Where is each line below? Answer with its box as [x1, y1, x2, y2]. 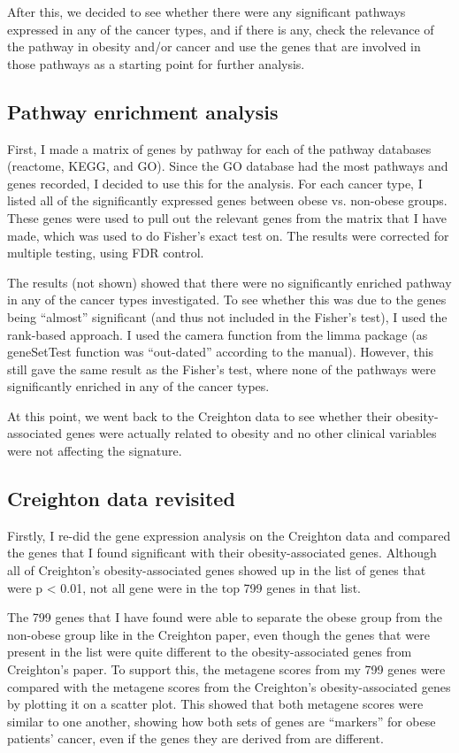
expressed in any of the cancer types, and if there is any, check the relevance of [7, 19, 434, 38]
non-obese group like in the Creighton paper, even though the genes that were [7, 625, 430, 643]
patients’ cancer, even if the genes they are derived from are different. [7, 729, 384, 748]
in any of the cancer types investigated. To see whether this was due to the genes [7, 290, 447, 309]
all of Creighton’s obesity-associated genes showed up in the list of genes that [7, 561, 426, 580]
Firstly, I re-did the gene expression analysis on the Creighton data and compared [7, 526, 451, 544]
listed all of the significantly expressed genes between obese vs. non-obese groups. [7, 191, 448, 210]
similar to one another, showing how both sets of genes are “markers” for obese [7, 711, 436, 730]
